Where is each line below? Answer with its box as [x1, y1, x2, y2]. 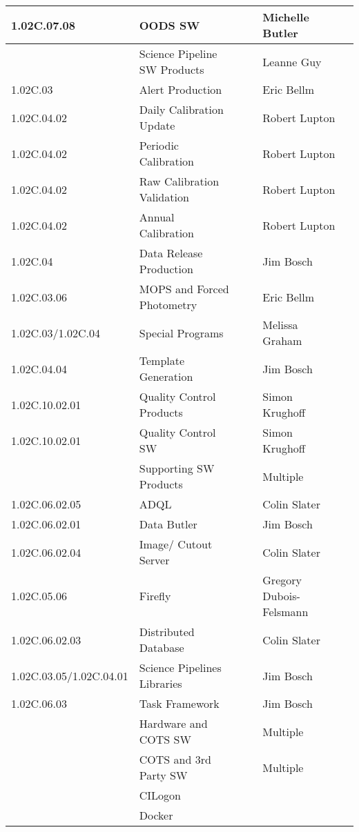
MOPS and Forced [139, 281, 229, 297]
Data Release [139, 245, 203, 261]
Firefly [139, 588, 171, 604]
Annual [139, 209, 175, 225]
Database [139, 640, 184, 655]
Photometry [139, 297, 197, 313]
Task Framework [139, 695, 220, 711]
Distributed [139, 624, 195, 640]
